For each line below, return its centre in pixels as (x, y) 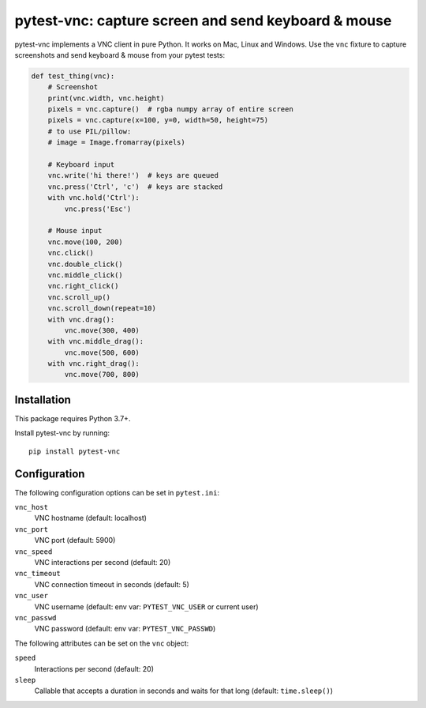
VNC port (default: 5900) (75, 540)
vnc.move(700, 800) (102, 375)
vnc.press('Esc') (98, 209)
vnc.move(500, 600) (102, 352)
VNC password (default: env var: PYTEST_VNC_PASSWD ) (125, 629)
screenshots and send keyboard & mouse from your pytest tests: (120, 55)
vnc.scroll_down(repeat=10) (102, 309)
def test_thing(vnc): (73, 76)
